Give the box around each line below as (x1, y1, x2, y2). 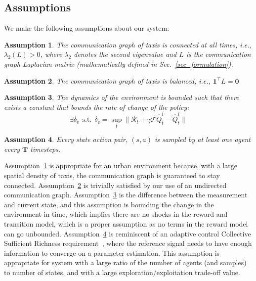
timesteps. (30, 143, 61, 154)
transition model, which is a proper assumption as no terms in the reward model (4, 219, 248, 229)
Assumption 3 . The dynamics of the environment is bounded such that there (4, 92, 239, 102)
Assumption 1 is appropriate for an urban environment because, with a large (4, 160, 237, 171)
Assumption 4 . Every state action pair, (4, 134, 128, 144)
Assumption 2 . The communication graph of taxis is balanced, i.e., (4, 75, 211, 86)
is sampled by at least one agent (155, 134, 251, 144)
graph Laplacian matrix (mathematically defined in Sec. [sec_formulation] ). (4, 58, 233, 69)
